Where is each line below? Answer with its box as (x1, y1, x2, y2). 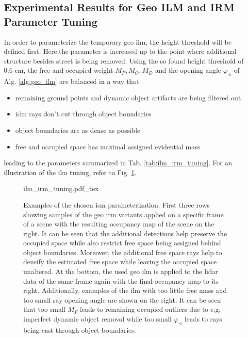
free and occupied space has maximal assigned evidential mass (15, 141, 200, 151)
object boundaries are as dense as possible (15, 125, 140, 135)
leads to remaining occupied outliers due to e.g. (80, 304, 221, 314)
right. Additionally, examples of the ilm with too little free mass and (23, 285, 227, 295)
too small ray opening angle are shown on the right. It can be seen (23, 294, 221, 305)
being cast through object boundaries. (23, 324, 136, 335)
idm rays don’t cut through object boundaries (15, 109, 151, 119)
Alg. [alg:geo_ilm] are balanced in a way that (4, 76, 139, 86)
